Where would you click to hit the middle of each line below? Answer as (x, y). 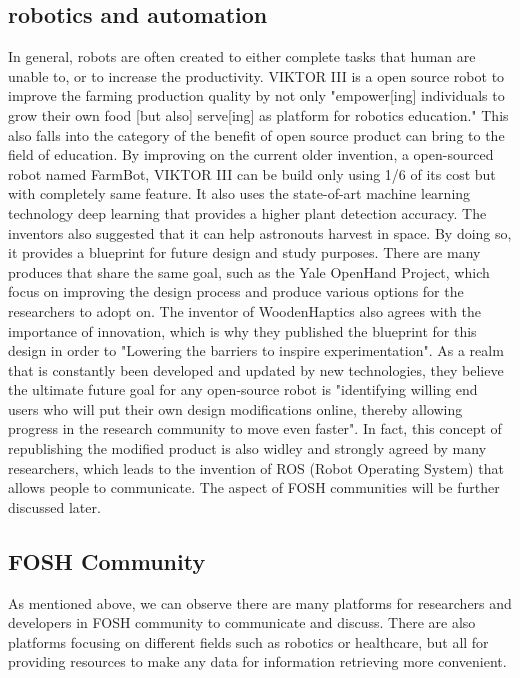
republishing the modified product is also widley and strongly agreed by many (247, 448)
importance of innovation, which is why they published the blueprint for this (242, 330)
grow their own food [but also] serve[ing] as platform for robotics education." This (258, 114)
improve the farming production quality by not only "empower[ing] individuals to (256, 95)
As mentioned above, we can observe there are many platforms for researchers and (260, 602)
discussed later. (54, 506)
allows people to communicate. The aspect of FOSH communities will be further (254, 487)
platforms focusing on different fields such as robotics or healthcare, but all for (248, 641)
